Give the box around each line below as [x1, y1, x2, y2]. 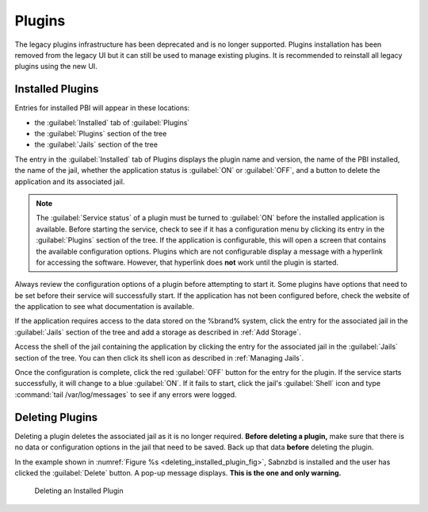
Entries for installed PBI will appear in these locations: [14, 103, 190, 113]
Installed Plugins [14, 82, 99, 96]
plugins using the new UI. [14, 62, 98, 71]
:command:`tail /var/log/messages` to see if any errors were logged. [14, 389, 237, 399]
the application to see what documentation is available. [14, 302, 194, 311]
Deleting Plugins [14, 411, 98, 424]
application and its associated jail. [14, 177, 125, 186]
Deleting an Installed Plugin [34, 486, 124, 495]
